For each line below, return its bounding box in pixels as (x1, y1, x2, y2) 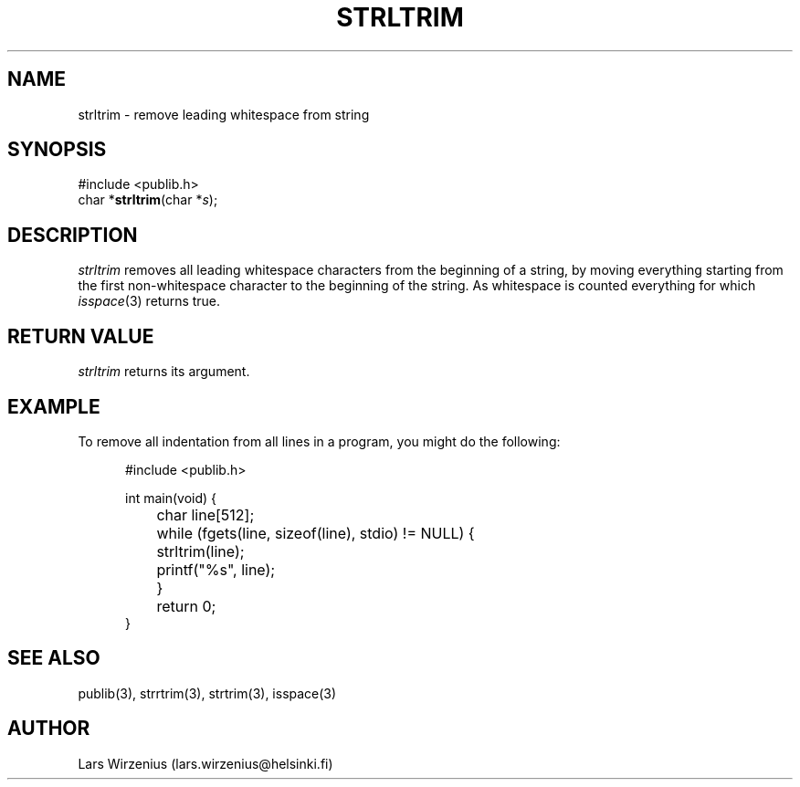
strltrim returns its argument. (78, 363, 250, 380)
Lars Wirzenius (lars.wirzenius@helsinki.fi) (78, 755, 333, 771)
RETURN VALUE (7, 324, 154, 348)
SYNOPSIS (7, 138, 107, 162)
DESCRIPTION (7, 223, 138, 247)
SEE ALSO (7, 646, 100, 670)
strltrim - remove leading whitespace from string (78, 106, 370, 122)
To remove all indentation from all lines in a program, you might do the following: (78, 433, 561, 449)
